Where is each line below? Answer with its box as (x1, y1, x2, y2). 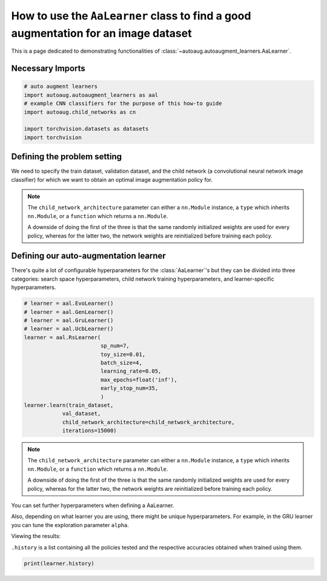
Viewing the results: (11, 533, 61, 540)
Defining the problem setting (11, 151, 122, 162)
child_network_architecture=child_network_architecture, (62, 419, 235, 425)
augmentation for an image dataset (11, 26, 192, 40)
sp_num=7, (100, 342, 130, 350)
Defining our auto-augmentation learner (11, 251, 166, 261)
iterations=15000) (62, 427, 117, 434)
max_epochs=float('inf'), (100, 376, 178, 383)
